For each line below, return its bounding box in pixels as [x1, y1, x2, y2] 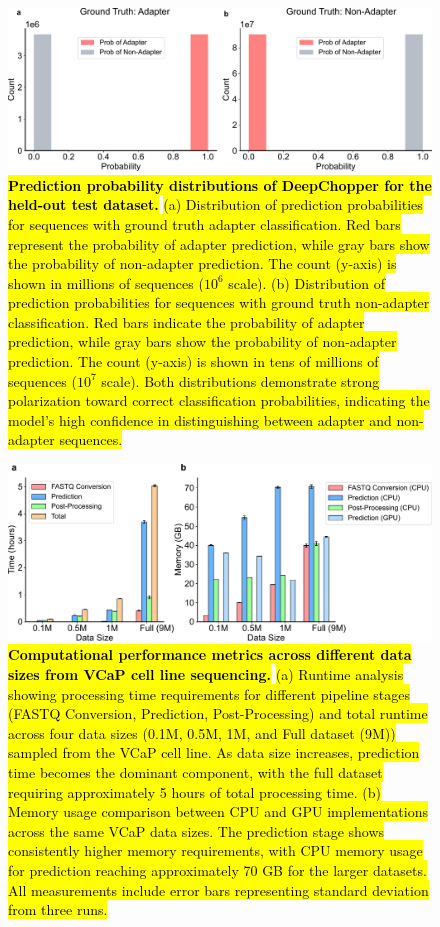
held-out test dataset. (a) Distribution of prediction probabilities [8, 194, 423, 215]
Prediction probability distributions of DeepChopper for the [8, 174, 432, 195]
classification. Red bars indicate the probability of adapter [8, 311, 365, 332]
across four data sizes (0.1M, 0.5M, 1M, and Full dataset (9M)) [8, 722, 396, 743]
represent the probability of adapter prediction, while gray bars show [8, 233, 430, 254]
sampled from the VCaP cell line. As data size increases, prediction [8, 742, 420, 763]
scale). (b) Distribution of [228, 272, 385, 293]
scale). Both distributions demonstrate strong [101, 370, 380, 391]
